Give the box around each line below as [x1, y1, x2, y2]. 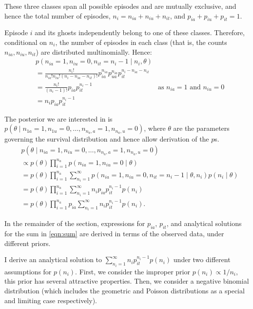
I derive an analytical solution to [4, 254, 102, 265]
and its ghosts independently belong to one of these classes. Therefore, [35, 27, 245, 38]
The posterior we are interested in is [4, 113, 113, 124]
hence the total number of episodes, [4, 10, 111, 21]
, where [144, 123, 166, 133]
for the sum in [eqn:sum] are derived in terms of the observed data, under [4, 228, 224, 239]
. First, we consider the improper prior [75, 266, 190, 276]
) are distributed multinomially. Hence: [36, 46, 152, 57]
